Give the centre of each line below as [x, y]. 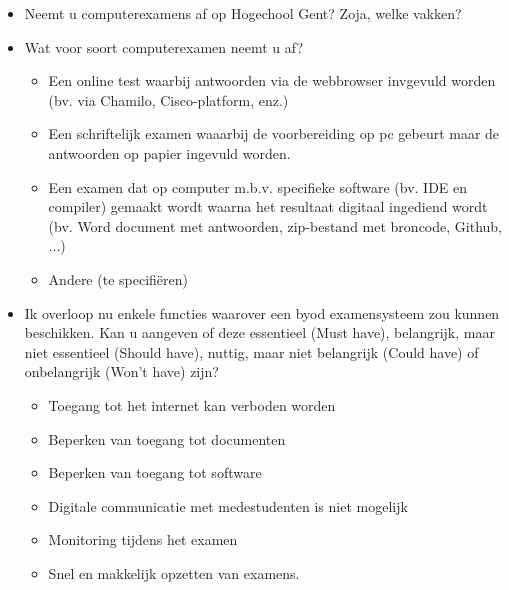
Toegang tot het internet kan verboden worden [192, 404]
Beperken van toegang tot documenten [167, 438]
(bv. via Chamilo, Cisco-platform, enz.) [168, 99]
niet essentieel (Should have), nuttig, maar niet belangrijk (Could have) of [251, 351]
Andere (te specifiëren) [118, 278]
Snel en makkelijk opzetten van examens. [174, 572]
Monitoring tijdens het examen [143, 539]
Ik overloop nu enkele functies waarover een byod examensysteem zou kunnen [262, 312]
